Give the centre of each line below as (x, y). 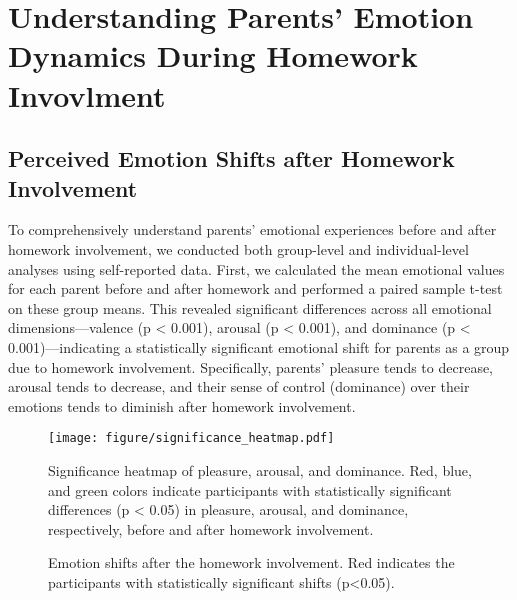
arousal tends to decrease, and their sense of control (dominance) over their (239, 386)
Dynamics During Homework (213, 55)
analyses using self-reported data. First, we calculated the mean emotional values (256, 268)
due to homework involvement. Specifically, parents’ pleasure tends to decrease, (250, 366)
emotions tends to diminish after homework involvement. (182, 405)
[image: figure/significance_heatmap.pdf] (191, 438)
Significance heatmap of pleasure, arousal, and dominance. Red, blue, (260, 469)
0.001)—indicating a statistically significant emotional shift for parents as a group (259, 346)
